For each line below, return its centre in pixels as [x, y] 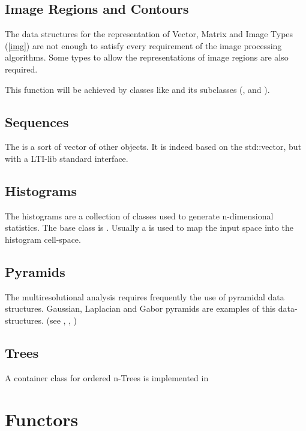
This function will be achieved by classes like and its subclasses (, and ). [137, 89]
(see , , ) [62, 320]
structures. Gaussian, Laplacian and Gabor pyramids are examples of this [140, 308]
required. [21, 69]
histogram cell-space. [43, 239]
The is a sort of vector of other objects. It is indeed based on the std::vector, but [153, 147]
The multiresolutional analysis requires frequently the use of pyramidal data [145, 296]
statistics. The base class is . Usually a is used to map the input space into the [149, 227]
